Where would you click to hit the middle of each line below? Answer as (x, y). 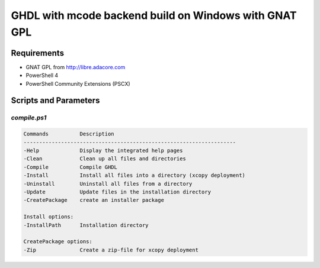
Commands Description (69, 134)
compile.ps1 (29, 118)
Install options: (49, 217)
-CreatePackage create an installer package (94, 200)
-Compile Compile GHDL (71, 167)
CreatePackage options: (58, 242)
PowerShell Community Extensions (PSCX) (78, 83)
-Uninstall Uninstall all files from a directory (108, 184)
